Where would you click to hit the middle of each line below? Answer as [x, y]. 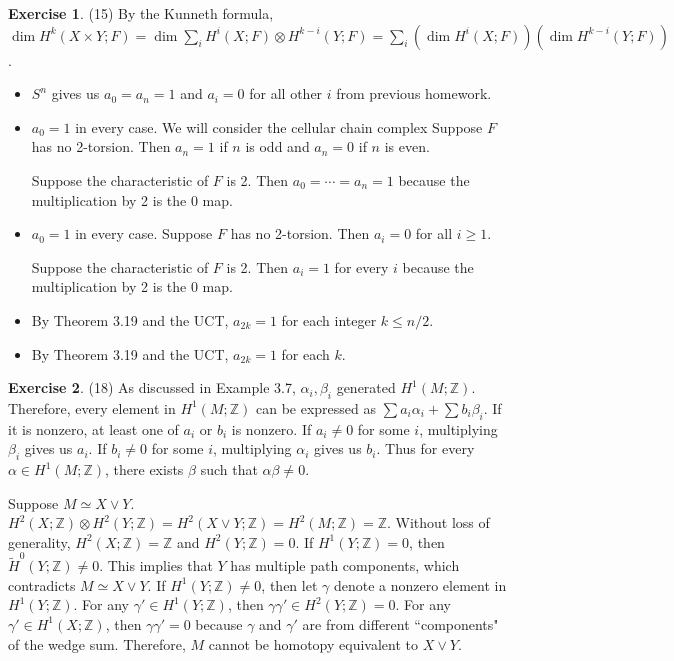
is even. [407, 146]
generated [366, 387]
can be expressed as [316, 407]
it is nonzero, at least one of [93, 428]
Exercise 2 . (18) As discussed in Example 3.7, [152, 387]
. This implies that [156, 565]
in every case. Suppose [144, 233]
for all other [286, 93]
